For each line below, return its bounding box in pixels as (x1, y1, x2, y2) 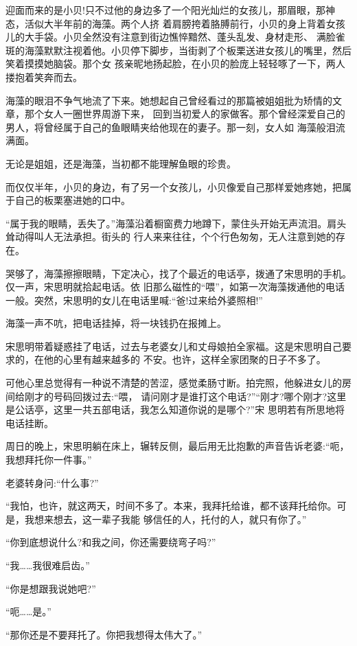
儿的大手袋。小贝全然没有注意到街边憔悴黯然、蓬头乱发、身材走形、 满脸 (5, 30, 336, 44)
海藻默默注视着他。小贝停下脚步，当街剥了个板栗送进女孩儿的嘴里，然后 (24, 43, 352, 57)
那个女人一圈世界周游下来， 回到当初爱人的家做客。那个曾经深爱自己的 (24, 106, 345, 121)
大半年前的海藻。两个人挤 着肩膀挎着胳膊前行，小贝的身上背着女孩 (43, 16, 345, 30)
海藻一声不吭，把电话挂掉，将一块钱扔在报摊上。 (5, 316, 227, 330)
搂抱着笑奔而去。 (5, 69, 82, 84)
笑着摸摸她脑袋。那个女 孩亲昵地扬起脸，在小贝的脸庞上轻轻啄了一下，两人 (5, 56, 345, 71)
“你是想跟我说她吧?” (5, 581, 96, 595)
